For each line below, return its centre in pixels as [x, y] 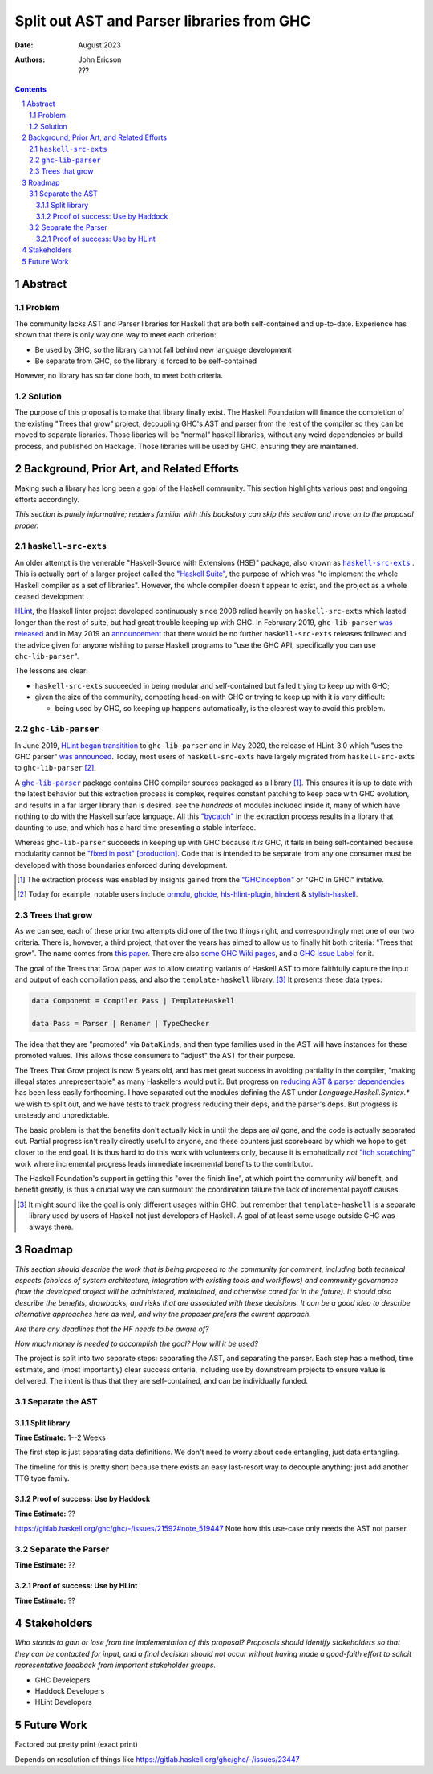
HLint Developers [63, 1702]
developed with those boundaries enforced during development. [121, 865]
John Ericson [100, 59]
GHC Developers [63, 1680]
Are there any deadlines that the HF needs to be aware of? [112, 1329]
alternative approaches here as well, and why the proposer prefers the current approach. [163, 1314]
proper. [27, 525]
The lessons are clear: [51, 671]
